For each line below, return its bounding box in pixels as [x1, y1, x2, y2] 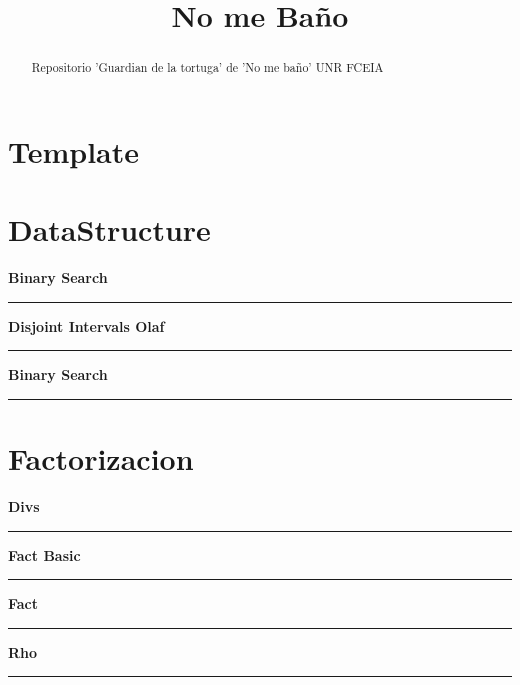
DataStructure [8, 209, 211, 250]
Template [8, 130, 140, 171]
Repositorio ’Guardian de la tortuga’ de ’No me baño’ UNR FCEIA [31, 59, 384, 76]
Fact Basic [8, 544, 81, 565]
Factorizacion [8, 438, 194, 479]
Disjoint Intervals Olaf [8, 315, 165, 336]
